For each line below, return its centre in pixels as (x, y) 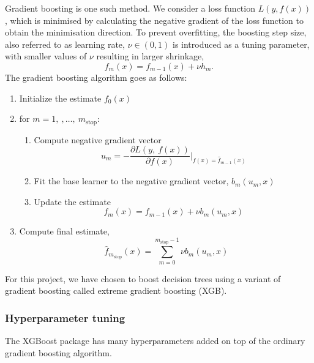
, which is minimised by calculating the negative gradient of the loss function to (155, 20)
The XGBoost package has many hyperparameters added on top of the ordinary (155, 341)
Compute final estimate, (64, 231)
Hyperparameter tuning (65, 317)
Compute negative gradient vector (98, 139)
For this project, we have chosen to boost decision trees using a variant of (143, 278)
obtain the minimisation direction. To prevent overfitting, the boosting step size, (156, 32)
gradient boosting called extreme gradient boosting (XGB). (116, 290)
